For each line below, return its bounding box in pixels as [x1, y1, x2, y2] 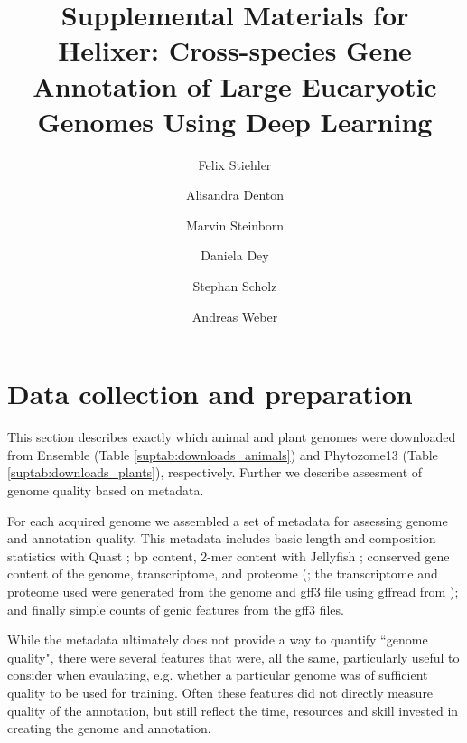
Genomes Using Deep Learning [37, 102, 433, 139]
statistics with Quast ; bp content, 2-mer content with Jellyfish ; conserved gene [7, 546, 450, 565]
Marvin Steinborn [185, 215, 285, 234]
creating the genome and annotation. [7, 719, 211, 738]
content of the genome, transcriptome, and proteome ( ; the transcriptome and [7, 564, 438, 583]
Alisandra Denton [185, 185, 285, 204]
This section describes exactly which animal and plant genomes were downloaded [7, 428, 456, 447]
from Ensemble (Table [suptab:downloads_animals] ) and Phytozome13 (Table [7, 445, 438, 464]
